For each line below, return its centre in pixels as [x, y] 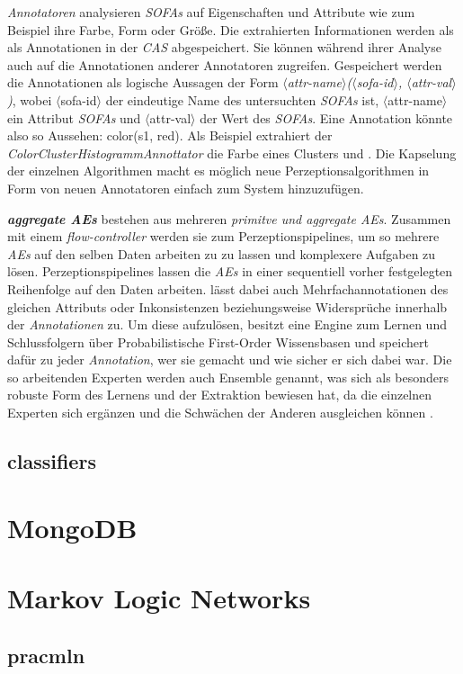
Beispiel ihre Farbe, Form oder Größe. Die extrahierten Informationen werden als [231, 29]
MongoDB [72, 527]
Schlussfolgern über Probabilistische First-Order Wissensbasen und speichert [218, 341]
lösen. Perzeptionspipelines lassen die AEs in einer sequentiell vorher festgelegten [230, 271]
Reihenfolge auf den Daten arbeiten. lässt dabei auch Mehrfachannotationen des [228, 288]
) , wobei [30, 99]
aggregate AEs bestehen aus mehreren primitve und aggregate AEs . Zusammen [229, 218]
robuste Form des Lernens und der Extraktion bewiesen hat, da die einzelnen [220, 395]
